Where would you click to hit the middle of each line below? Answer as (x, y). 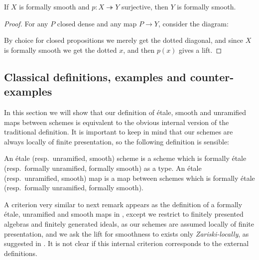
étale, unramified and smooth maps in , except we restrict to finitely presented (124, 214)
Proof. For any (26, 23)
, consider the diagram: (193, 23)
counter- (212, 76)
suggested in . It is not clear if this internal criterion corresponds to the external (127, 243)
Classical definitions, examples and (95, 76)
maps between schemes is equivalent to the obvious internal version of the (117, 122)
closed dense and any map (97, 23)
